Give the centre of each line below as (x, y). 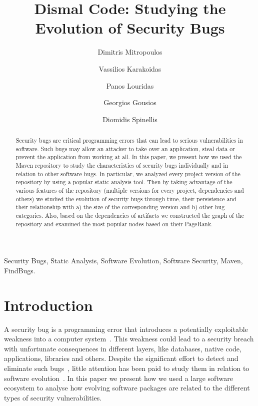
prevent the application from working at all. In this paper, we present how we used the (129, 157)
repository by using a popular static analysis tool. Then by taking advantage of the (124, 182)
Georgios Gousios (130, 102)
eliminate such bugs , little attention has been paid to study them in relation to (127, 368)
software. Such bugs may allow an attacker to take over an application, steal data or (125, 148)
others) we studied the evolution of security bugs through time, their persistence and (126, 198)
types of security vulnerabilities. (53, 397)
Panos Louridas (130, 85)
